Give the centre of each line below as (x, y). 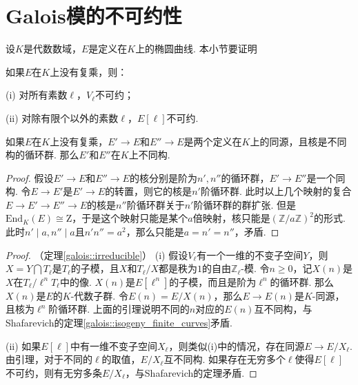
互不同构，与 (283, 309)
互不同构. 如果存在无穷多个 (225, 359)
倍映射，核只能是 (231, 218)
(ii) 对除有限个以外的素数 (62, 117)
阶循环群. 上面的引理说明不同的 (119, 309)
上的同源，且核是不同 (298, 141)
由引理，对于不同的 (49, 359)
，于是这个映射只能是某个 (130, 218)
